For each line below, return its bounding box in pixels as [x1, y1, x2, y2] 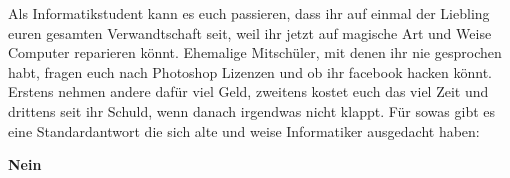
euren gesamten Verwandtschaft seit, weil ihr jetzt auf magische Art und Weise [8, 22, 492, 43]
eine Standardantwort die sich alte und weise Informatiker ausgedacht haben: [8, 120, 480, 141]
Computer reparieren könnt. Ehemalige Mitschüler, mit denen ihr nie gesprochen [8, 42, 502, 63]
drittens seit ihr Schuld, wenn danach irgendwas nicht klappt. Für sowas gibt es [8, 100, 496, 121]
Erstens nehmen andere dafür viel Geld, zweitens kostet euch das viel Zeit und [8, 81, 489, 102]
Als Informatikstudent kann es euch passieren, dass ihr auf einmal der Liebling [8, 3, 490, 23]
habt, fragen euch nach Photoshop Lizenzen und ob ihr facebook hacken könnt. [8, 61, 492, 82]
